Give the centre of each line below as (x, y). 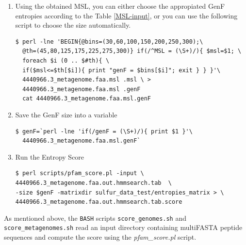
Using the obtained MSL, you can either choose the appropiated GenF (120, 6)
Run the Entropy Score (50, 156)
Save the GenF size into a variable (66, 114)
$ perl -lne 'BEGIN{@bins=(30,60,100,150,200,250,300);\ (109, 41)
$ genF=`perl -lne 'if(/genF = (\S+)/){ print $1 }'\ (104, 131)
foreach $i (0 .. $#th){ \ (66, 60)
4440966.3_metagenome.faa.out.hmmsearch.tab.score (99, 202)
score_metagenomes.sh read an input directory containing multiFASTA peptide (123, 227)
